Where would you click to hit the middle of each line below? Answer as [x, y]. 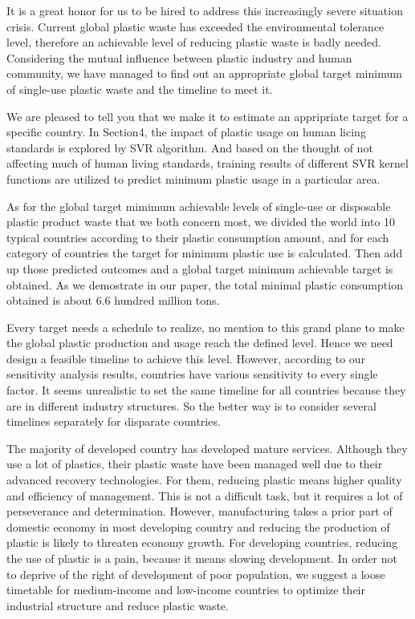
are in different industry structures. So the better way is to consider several [191, 405]
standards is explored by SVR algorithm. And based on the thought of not [190, 147]
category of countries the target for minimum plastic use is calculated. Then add [205, 253]
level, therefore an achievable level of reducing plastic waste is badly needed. [194, 42]
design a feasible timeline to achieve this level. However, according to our [186, 358]
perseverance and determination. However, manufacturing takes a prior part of [199, 511]
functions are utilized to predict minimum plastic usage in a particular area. [193, 178]
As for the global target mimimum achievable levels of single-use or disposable [199, 206]
